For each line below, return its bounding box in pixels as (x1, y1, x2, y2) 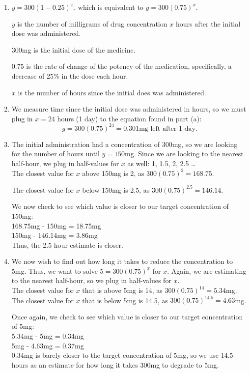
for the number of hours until (11, 148, 100, 159)
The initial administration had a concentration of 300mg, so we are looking (11, 139, 238, 149)
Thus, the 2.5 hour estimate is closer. (11, 239, 123, 250)
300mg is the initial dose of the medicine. (11, 44, 136, 55)
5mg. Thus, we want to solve (11, 265, 98, 276)
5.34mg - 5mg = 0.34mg (11, 330, 84, 341)
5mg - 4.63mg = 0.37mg (11, 340, 84, 350)
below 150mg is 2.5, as (82, 184, 150, 195)
